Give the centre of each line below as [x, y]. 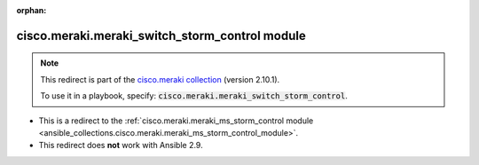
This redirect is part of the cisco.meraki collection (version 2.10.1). [160, 79]
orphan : [31, 10]
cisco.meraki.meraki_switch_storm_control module [161, 35]
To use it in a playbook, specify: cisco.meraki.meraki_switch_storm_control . [194, 96]
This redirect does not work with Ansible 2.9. [121, 145]
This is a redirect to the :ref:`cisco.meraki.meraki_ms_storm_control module [176, 121]
